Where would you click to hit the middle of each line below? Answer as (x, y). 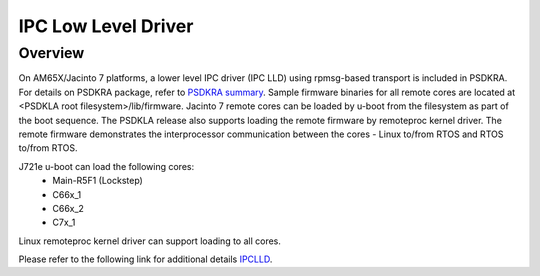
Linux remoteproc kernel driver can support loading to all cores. (150, 241)
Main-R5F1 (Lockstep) (98, 181)
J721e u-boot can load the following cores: (106, 166)
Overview (51, 53)
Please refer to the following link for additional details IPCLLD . (145, 259)
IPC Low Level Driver (106, 26)
